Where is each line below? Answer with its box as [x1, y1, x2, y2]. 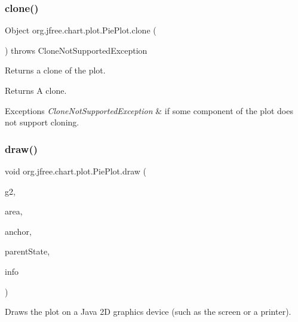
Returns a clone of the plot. [5, 64, 106, 76]
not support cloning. [5, 116, 79, 128]
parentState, [5, 245, 50, 257]
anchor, [5, 225, 32, 237]
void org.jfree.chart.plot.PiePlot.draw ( [5, 165, 147, 177]
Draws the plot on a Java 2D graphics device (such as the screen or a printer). [5, 305, 291, 318]
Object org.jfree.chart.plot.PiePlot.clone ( [5, 24, 156, 36]
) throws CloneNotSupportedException [5, 44, 148, 56]
